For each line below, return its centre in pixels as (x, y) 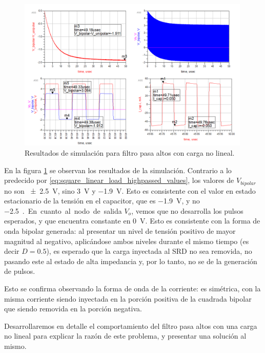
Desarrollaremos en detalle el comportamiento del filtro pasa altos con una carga (131, 326)
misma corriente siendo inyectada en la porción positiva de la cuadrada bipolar (128, 298)
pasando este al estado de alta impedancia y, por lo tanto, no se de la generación (131, 261)
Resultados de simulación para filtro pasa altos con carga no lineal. (130, 153)
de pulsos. (20, 271)
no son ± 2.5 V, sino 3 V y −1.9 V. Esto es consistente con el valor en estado (130, 190)
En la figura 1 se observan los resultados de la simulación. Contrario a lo (118, 170)
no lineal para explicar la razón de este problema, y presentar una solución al (125, 336)
